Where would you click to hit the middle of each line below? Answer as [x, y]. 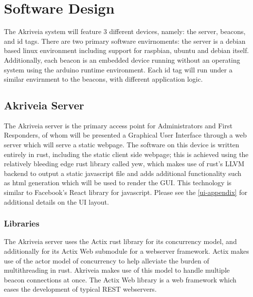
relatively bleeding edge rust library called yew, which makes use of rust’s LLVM [124, 164]
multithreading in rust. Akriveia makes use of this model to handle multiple [117, 270]
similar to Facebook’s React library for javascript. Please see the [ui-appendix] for [126, 192]
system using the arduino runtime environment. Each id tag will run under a [118, 69]
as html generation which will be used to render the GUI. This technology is [118, 183]
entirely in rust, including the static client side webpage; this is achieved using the [126, 154]
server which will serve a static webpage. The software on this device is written [122, 145]
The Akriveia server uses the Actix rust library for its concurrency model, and [120, 241]
